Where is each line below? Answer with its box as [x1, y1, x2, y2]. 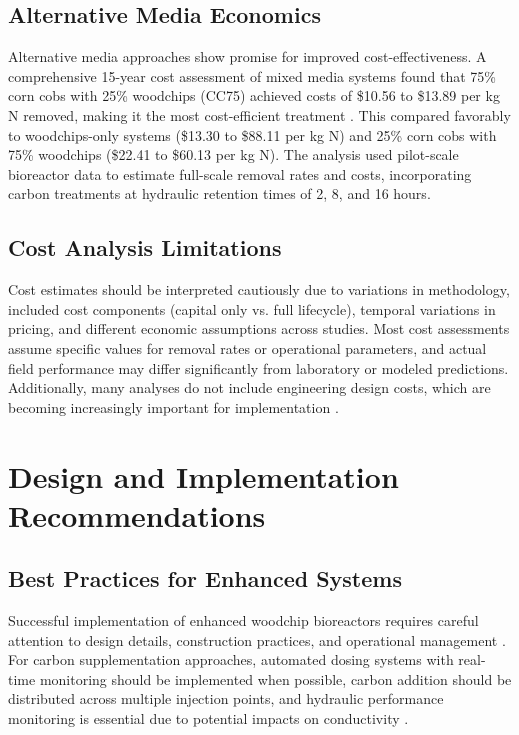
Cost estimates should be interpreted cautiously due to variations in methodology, [8, 279, 510, 300]
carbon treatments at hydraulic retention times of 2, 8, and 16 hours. [8, 183, 431, 204]
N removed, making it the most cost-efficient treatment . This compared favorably [8, 104, 511, 125]
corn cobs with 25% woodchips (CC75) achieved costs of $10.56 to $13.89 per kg [8, 85, 500, 106]
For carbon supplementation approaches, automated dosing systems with [8, 649, 454, 670]
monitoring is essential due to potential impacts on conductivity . [8, 708, 409, 729]
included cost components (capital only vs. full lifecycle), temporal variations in [8, 298, 496, 319]
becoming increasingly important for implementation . [8, 396, 339, 417]
